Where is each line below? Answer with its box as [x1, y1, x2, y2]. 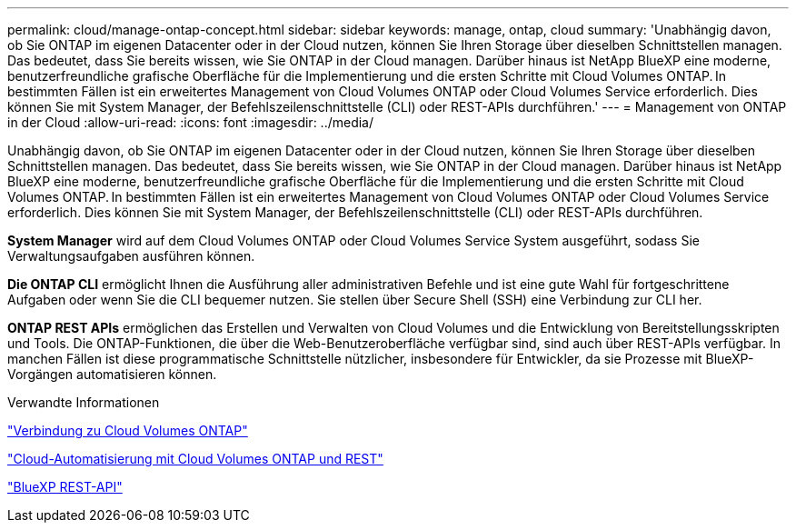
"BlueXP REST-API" [7, 479, 123, 495]
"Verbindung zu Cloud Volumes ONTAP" [7, 423, 248, 438]
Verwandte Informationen [7, 395, 160, 410]
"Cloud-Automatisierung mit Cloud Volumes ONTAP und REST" [7, 451, 383, 466]
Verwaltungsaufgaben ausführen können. [7, 248, 255, 264]
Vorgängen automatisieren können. [7, 366, 217, 382]
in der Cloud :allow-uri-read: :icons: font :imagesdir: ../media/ [7, 115, 374, 130]
